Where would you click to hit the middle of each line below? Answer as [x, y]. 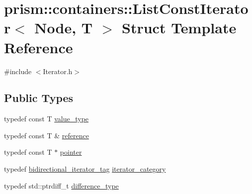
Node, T [64, 28]
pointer [71, 152]
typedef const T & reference [46, 135]
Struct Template [179, 28]
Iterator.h [58, 71]
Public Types [39, 98]
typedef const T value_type [46, 119]
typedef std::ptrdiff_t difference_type [61, 185]
